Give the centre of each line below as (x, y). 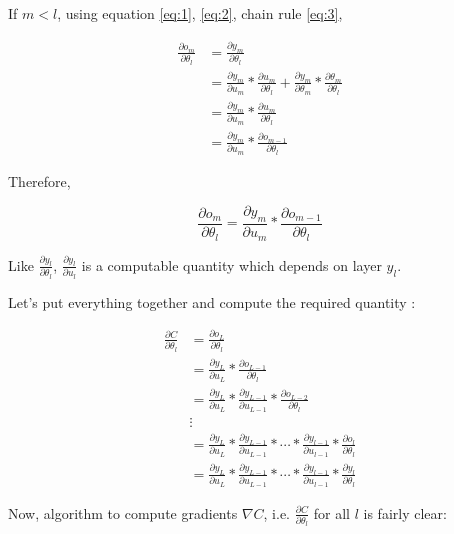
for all (332, 512)
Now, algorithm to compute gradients (123, 512)
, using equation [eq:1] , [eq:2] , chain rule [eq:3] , (200, 13)
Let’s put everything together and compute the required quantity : (212, 301)
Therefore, (39, 180)
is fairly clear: (405, 512)
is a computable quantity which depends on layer (231, 264)
